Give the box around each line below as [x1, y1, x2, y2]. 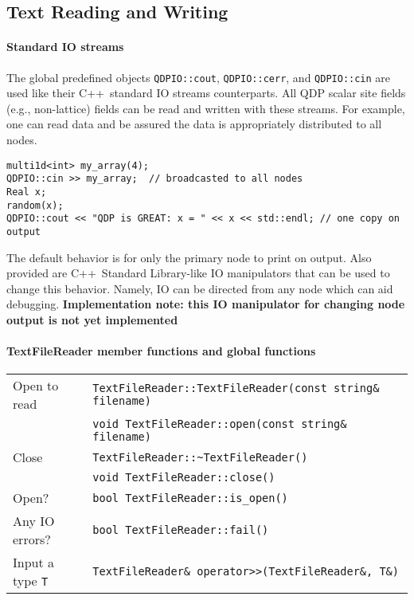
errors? [13, 530, 51, 549]
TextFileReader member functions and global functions [6, 343, 316, 359]
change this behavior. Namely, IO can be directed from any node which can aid [6, 280, 393, 296]
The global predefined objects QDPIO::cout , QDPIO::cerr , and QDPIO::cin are [6, 69, 391, 85]
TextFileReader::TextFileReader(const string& [92, 382, 380, 395]
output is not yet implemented [6, 311, 178, 327]
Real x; [6, 186, 47, 198]
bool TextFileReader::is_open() [92, 491, 288, 504]
